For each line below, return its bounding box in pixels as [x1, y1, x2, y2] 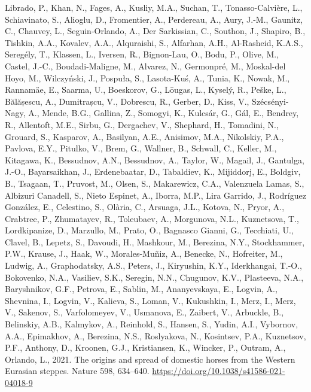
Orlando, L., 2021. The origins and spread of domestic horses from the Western [5, 353, 295, 365]
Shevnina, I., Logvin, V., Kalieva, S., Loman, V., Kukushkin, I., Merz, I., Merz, [5, 294, 296, 306]
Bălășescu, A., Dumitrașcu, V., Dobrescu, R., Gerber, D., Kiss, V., [5, 95, 249, 107]
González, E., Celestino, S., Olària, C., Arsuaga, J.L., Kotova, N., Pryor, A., [5, 200, 285, 213]
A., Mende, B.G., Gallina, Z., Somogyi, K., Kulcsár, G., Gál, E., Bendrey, [28, 107, 299, 119]
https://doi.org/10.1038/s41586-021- [152, 364, 285, 377]
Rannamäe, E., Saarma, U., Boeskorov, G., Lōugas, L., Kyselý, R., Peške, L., [5, 83, 286, 96]
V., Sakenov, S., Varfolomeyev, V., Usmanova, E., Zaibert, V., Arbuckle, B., [5, 306, 284, 318]
